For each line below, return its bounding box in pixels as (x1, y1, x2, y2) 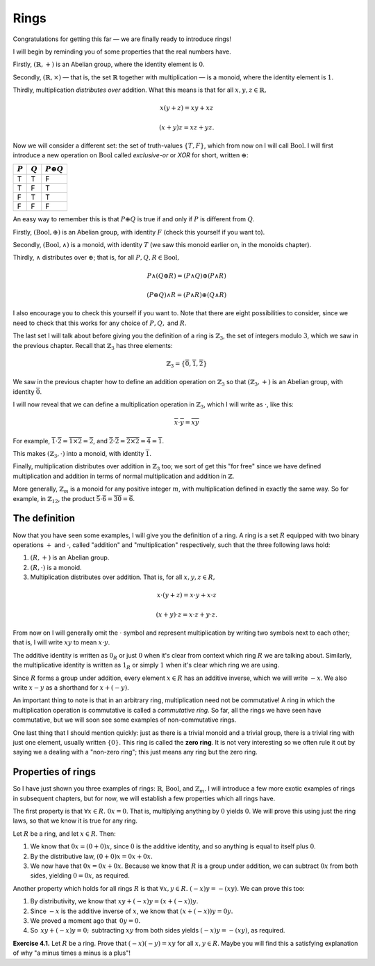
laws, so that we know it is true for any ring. (12, 816, 138, 825)
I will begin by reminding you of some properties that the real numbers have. (12, 47, 232, 56)
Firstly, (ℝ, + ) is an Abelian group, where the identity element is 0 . (12, 60, 205, 69)
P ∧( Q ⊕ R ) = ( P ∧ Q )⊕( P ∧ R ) (147, 271, 227, 280)
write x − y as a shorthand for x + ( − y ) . (12, 683, 129, 692)
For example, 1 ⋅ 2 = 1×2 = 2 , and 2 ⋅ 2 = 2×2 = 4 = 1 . (12, 436, 165, 445)
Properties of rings (12, 766, 97, 778)
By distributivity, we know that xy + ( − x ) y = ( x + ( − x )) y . (30, 897, 199, 905)
